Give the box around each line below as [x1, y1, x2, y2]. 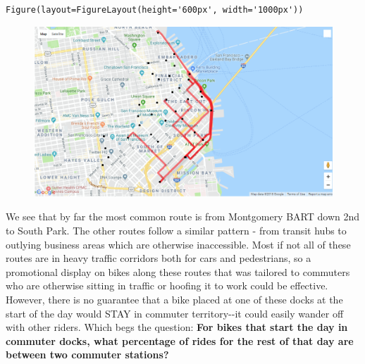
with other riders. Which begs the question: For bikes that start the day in [6, 320, 348, 334]
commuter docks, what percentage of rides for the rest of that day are [6, 333, 354, 348]
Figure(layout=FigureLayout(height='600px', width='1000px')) [6, 5, 304, 15]
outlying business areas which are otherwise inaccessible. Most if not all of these [6, 237, 351, 251]
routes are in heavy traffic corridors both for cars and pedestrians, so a [6, 251, 311, 265]
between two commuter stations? [6, 347, 169, 362]
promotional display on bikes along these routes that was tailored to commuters [6, 264, 350, 279]
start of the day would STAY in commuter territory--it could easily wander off [6, 306, 344, 320]
